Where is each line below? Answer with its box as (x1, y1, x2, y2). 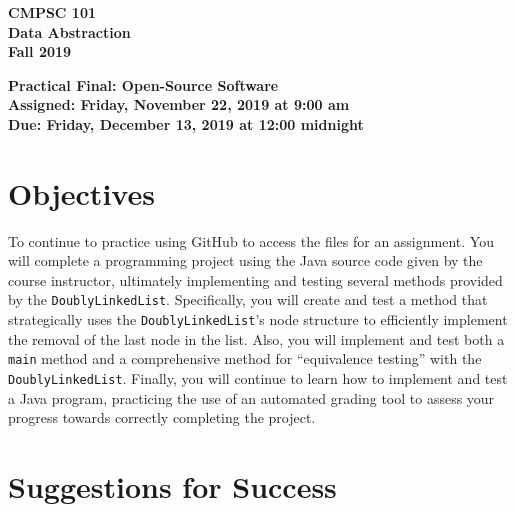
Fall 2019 (8, 41, 72, 62)
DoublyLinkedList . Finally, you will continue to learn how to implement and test (8, 368, 508, 389)
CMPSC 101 (8, 2, 97, 22)
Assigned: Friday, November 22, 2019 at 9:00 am (8, 94, 350, 115)
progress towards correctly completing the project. (8, 407, 316, 428)
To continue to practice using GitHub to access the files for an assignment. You (8, 230, 494, 251)
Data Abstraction (8, 21, 131, 42)
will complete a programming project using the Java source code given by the (8, 250, 483, 271)
